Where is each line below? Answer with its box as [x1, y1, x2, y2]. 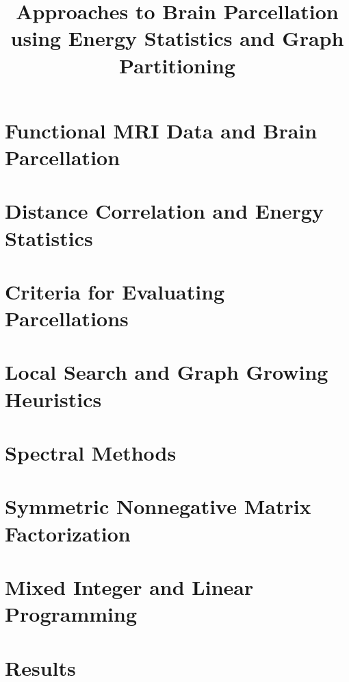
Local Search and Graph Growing [5, 358, 328, 386]
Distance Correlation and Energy [5, 197, 324, 225]
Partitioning [119, 51, 235, 79]
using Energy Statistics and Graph [10, 24, 344, 52]
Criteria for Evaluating [5, 277, 225, 305]
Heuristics [5, 385, 102, 413]
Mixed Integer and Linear [5, 572, 254, 600]
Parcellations [5, 304, 129, 332]
